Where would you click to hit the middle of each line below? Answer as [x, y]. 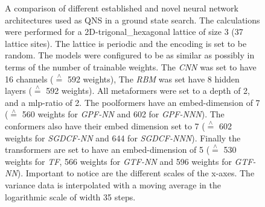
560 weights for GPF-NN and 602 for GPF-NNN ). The [123, 114]
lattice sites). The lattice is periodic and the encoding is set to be [126, 43]
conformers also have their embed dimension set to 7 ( [105, 125]
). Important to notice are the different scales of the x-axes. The [136, 173]
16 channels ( [29, 79]
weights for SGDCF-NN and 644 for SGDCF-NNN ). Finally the [123, 137]
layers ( [18, 91]
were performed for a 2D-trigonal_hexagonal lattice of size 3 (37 [124, 32]
